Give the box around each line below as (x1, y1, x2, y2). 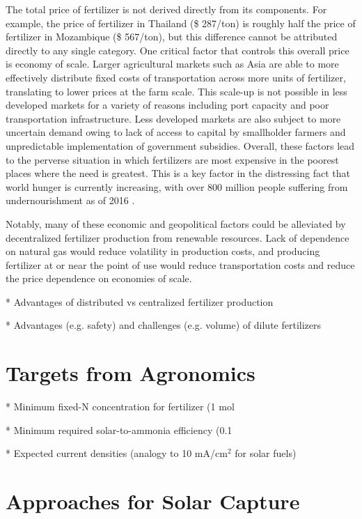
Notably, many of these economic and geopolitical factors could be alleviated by (6, 216, 346, 231)
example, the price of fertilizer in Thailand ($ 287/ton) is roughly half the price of (6, 15, 356, 30)
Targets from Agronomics (6, 359, 255, 387)
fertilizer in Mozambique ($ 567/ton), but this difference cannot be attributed (6, 29, 338, 44)
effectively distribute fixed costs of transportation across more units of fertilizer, (6, 70, 346, 84)
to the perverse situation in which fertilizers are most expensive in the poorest (6, 152, 339, 166)
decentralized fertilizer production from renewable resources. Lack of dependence (6, 230, 349, 245)
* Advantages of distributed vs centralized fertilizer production (6, 294, 274, 309)
